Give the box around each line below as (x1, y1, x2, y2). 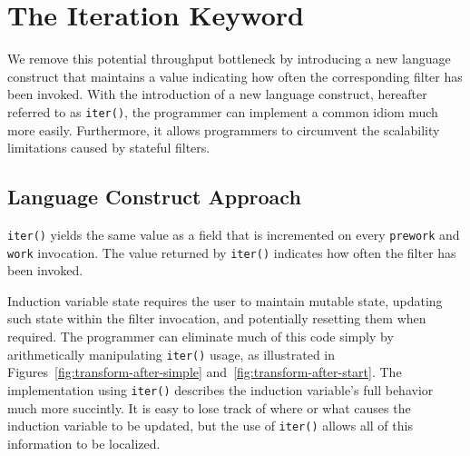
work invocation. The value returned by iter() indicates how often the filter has (7, 243, 456, 262)
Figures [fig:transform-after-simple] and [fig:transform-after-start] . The (7, 362, 402, 382)
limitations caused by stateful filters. (7, 138, 211, 157)
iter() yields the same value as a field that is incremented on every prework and (7, 224, 460, 243)
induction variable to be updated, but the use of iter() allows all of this (7, 416, 413, 435)
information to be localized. (7, 433, 161, 452)
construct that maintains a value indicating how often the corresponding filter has (7, 66, 463, 85)
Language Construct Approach (7, 183, 301, 211)
